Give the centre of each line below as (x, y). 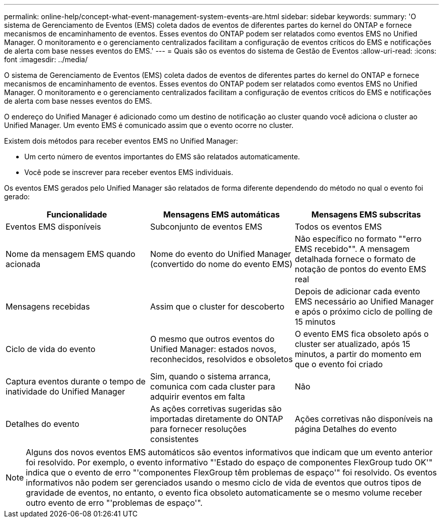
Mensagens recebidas (48, 307)
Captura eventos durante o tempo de (76, 381)
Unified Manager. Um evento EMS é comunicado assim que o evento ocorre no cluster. (149, 125)
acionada (23, 264)
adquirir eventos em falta (197, 397)
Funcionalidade (77, 214)
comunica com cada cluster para (212, 386)
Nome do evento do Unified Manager (220, 254)
